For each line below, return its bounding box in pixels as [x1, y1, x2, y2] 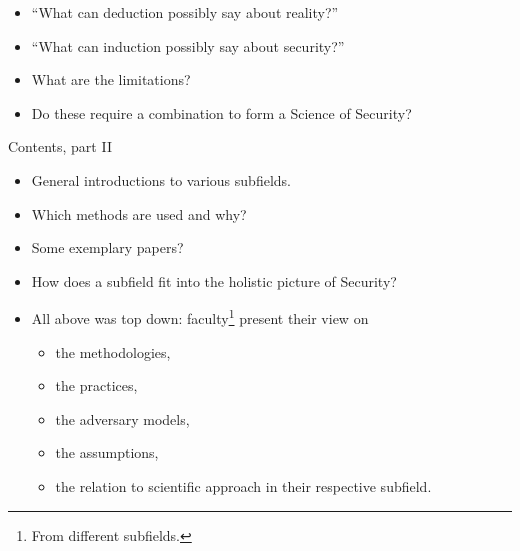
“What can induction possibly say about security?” [31, 35, 345, 56]
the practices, [55, 375, 138, 396]
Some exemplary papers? [31, 237, 184, 258]
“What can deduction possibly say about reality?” [31, 2, 339, 22]
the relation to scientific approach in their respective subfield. [55, 475, 432, 496]
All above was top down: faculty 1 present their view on [31, 305, 369, 328]
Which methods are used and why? [31, 203, 247, 224]
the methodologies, [55, 341, 171, 362]
